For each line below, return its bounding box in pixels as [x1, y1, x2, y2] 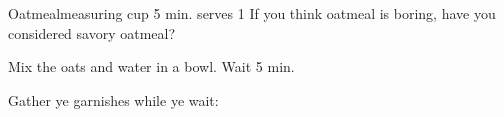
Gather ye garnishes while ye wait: [8, 89, 219, 110]
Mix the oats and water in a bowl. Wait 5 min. [8, 56, 295, 77]
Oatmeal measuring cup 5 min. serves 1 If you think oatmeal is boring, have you [8, 3, 496, 23]
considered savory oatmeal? [8, 22, 176, 43]
